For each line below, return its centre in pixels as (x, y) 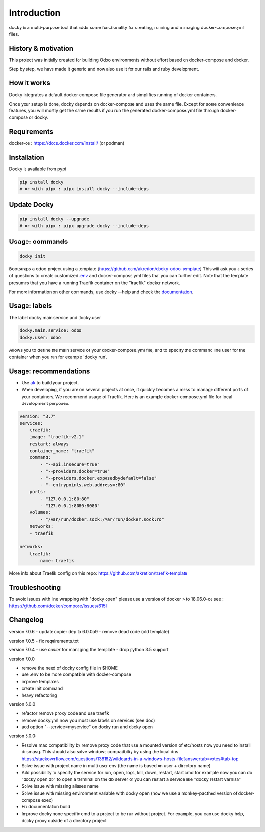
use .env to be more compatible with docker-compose (76, 674)
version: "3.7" (38, 416)
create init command (42, 688)
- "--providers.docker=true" (75, 471)
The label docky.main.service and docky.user (55, 318)
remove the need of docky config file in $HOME (69, 668)
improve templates (40, 681)
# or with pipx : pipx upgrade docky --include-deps (84, 226)
